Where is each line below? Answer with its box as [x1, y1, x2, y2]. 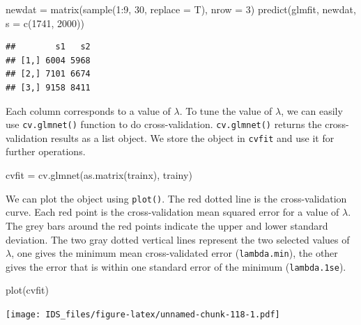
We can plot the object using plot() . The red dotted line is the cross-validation [6, 191, 347, 205]
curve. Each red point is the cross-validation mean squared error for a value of [6, 205, 339, 219]
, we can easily [281, 103, 343, 118]
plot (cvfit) [6, 283, 49, 297]
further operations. [6, 144, 86, 159]
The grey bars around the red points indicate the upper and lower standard [6, 218, 328, 232]
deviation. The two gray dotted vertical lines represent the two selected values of [6, 232, 350, 246]
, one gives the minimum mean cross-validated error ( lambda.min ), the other [11, 246, 338, 260]
